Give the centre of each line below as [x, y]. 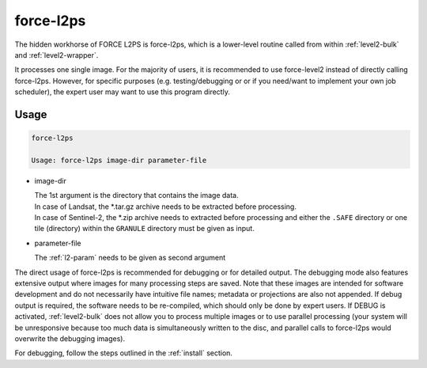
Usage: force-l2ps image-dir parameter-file [119, 160]
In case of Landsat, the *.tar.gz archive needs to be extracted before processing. [165, 207]
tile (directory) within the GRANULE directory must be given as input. [144, 229]
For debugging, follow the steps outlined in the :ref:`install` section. [124, 353]
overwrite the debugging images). [70, 338]
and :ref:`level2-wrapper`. [57, 55]
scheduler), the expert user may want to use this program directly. [123, 92]
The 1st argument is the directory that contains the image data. [136, 195]
